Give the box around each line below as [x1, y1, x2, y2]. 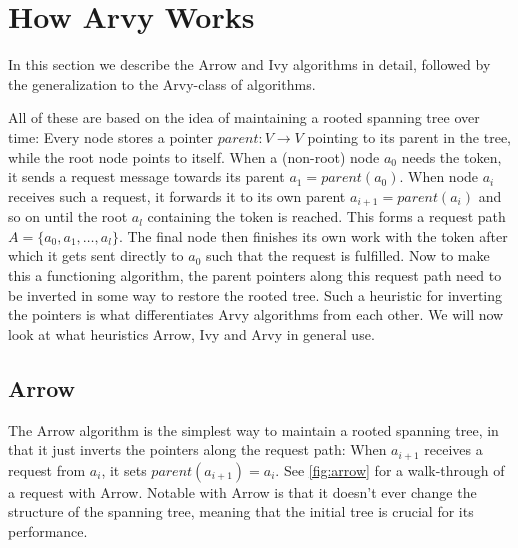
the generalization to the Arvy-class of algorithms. [8, 73, 316, 94]
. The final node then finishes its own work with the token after [118, 225, 508, 246]
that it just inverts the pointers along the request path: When [8, 439, 387, 460]
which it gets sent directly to [8, 245, 184, 266]
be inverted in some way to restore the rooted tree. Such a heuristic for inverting [8, 284, 503, 305]
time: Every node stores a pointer [8, 126, 214, 147]
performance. [8, 520, 88, 541]
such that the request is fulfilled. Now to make [205, 245, 490, 266]
